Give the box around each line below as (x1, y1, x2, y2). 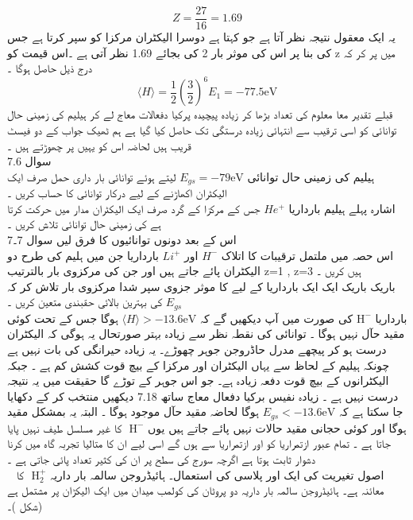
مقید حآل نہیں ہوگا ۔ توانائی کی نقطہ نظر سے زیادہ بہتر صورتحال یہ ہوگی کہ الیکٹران (7, 325, 405, 342)
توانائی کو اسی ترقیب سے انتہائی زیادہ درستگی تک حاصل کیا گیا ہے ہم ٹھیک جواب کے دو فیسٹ (7, 121, 397, 138)
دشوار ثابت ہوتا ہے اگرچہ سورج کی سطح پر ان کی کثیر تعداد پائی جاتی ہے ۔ (7, 450, 315, 467)
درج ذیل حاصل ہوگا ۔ (7, 60, 92, 76)
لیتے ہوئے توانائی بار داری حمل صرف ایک (7, 168, 176, 184)
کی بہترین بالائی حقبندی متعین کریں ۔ (7, 293, 163, 310)
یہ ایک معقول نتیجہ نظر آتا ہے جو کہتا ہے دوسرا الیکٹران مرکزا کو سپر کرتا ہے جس (7, 29, 396, 45)
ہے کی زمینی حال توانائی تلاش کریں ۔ (7, 215, 161, 232)
